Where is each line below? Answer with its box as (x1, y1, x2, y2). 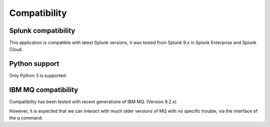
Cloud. (9, 46, 23, 52)
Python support (9, 60, 59, 68)
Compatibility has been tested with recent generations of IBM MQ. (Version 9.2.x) (9, 99, 177, 105)
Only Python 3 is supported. (9, 73, 67, 79)
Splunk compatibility (9, 26, 75, 35)
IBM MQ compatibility (9, 86, 78, 94)
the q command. (9, 115, 43, 121)
